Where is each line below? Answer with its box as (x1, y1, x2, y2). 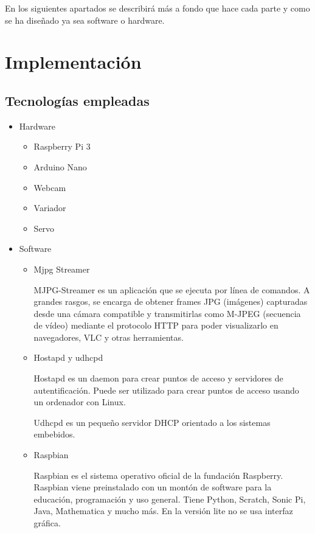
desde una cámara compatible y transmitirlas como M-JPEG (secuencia (33, 307, 301, 319)
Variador (33, 201, 66, 214)
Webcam (33, 181, 66, 193)
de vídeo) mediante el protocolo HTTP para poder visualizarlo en (33, 319, 279, 332)
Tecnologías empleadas (5, 91, 150, 110)
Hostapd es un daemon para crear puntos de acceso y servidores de (33, 372, 283, 385)
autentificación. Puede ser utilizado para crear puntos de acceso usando (33, 383, 299, 396)
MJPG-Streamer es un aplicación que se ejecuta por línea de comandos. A (33, 283, 310, 296)
